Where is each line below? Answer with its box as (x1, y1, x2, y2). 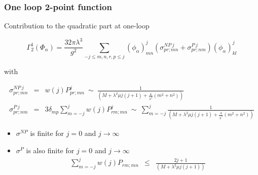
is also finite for (26, 145, 75, 155)
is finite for (30, 128, 64, 138)
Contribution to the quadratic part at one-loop (4, 20, 150, 31)
